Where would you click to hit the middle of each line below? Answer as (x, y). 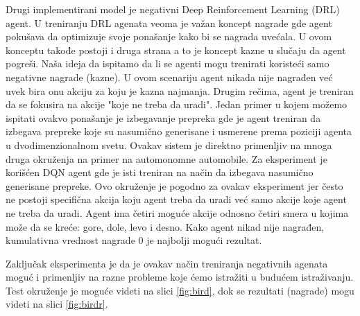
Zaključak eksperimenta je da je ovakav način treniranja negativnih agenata (167, 263)
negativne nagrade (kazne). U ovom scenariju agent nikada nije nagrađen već (169, 77)
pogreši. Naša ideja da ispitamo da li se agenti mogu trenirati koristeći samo (168, 63)
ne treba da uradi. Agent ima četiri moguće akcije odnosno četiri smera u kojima (177, 212)
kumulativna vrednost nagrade (70, 240)
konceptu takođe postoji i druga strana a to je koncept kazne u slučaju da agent (176, 50)
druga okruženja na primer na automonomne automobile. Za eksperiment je (166, 158)
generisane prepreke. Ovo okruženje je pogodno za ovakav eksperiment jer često (174, 185)
